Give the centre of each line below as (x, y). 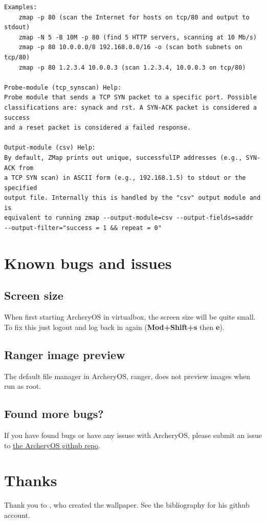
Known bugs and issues (88, 263)
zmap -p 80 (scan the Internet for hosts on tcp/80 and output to (134, 17)
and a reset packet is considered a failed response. (98, 128)
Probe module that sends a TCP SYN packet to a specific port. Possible (130, 98)
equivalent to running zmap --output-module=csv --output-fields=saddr (129, 218)
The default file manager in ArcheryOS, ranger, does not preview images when (127, 376)
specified (21, 188)
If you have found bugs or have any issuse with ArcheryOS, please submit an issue (133, 435)
